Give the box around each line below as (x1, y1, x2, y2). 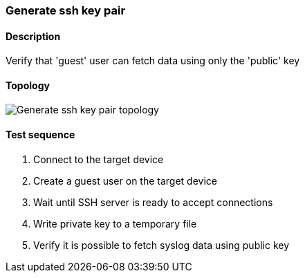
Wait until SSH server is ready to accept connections (33, 196, 273, 208)
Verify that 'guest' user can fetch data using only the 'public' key (6, 55, 300, 67)
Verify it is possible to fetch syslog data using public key (33, 239, 290, 251)
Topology (6, 79, 50, 91)
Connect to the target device (33, 153, 164, 165)
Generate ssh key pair (6, 3, 126, 17)
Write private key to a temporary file (33, 217, 197, 230)
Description (6, 30, 61, 42)
